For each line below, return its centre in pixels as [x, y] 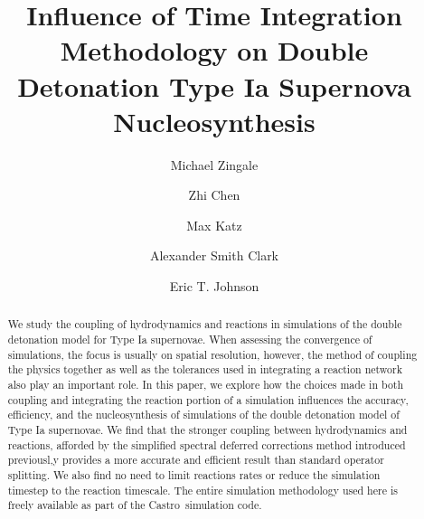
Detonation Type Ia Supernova [214, 85]
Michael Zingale [214, 164]
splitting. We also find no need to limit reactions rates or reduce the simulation [194, 475]
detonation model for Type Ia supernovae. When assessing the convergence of [190, 340]
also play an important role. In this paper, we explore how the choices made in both [206, 385]
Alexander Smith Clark [214, 255]
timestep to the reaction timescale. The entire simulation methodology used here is [203, 490]
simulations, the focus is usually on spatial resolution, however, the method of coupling [212, 354]
